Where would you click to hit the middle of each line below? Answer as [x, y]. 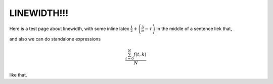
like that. [18, 74]
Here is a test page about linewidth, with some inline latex [69, 28]
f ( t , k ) [140, 54]
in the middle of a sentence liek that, [194, 28]
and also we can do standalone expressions [55, 39]
